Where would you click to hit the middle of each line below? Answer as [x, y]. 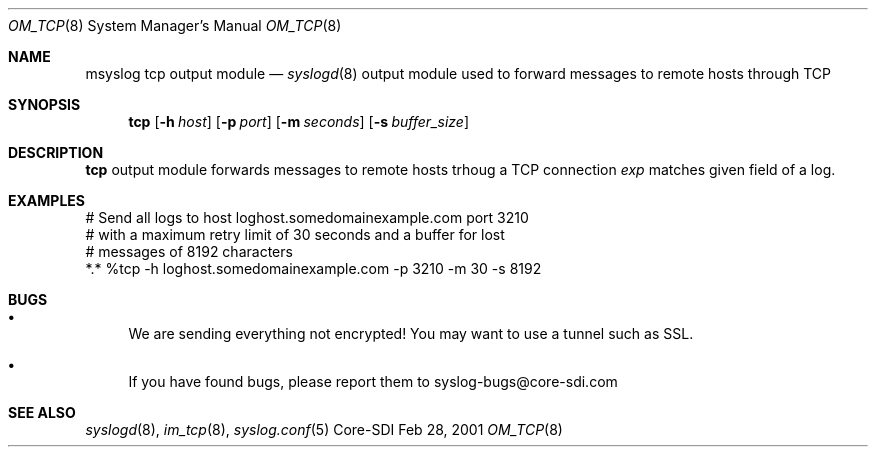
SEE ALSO [42, 412]
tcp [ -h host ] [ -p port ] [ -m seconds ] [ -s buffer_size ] [299, 121]
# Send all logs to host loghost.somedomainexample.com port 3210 [307, 217]
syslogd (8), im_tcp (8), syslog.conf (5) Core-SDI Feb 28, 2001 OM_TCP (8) [324, 429]
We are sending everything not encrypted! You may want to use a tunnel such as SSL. [411, 333]
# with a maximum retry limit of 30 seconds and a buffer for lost [295, 234]
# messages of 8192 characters [189, 251]
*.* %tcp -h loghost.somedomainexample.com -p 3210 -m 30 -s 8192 [313, 268]
